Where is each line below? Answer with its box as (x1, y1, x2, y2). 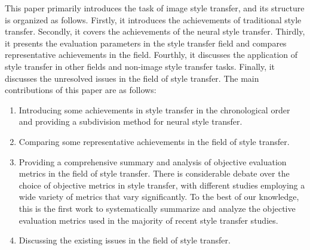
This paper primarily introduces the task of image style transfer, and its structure (5, 2, 305, 14)
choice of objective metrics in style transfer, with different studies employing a (19, 178, 305, 191)
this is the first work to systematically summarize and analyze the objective (19, 202, 296, 214)
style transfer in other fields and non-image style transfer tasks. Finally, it (5, 60, 275, 72)
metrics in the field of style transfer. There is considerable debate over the (19, 167, 290, 180)
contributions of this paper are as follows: (5, 84, 156, 96)
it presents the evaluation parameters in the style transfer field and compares (5, 36, 287, 49)
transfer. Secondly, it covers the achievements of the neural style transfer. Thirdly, (5, 25, 305, 38)
